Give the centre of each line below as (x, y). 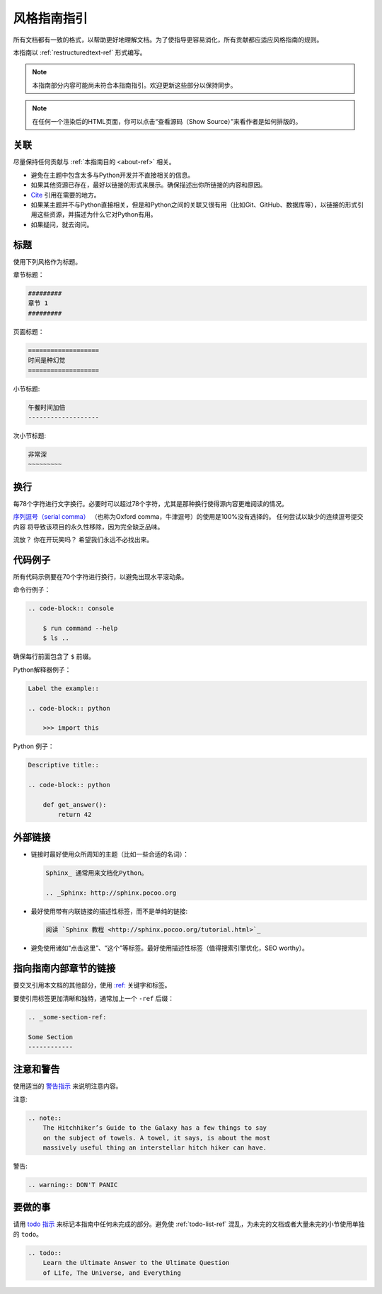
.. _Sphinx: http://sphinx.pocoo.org (111, 893)
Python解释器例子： (42, 670)
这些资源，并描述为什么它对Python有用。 (97, 214)
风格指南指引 (51, 18)
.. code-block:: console (71, 608)
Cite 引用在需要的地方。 (65, 195)
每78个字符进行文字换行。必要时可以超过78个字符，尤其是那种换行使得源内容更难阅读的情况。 (150, 503)
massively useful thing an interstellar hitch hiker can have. (155, 1147)
